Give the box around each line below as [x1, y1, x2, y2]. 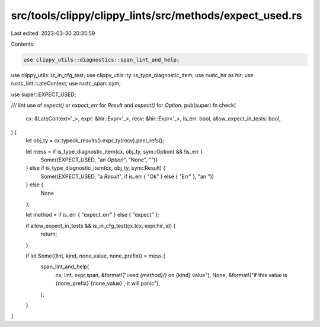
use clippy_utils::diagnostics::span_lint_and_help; [23, 56, 180, 63]
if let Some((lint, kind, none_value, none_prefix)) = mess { [25, 252, 166, 259]
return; [40, 230, 57, 237]
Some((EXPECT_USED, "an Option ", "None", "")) [40, 156, 158, 163]
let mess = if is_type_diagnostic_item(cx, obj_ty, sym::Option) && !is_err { [25, 148, 203, 155]
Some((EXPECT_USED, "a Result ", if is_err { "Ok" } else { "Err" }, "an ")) [40, 173, 215, 180]
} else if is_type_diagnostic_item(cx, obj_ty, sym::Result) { [25, 164, 166, 172]
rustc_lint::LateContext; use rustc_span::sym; [11, 80, 121, 87]
